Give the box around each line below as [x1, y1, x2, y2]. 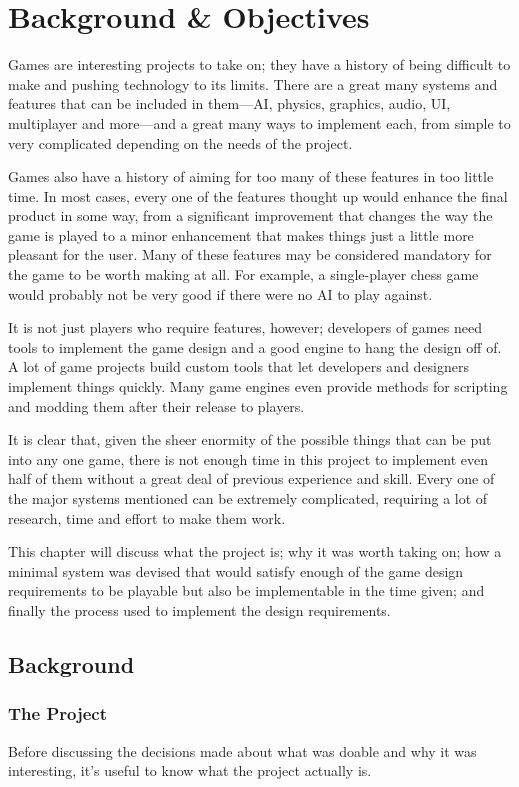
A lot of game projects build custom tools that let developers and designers [8, 356, 470, 377]
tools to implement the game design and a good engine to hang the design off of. [8, 336, 502, 357]
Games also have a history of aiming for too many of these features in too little [8, 166, 494, 187]
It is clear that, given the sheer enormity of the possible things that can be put [8, 429, 492, 450]
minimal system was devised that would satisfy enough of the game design [8, 560, 464, 581]
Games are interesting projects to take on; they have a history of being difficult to [8, 54, 511, 75]
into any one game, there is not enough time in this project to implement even [8, 448, 489, 469]
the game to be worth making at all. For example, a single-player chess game [8, 264, 479, 285]
